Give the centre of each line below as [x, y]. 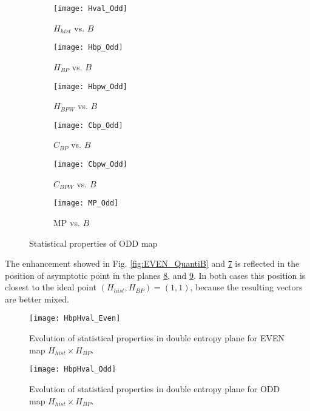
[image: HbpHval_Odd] [73, 369]
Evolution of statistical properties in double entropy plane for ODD [155, 388]
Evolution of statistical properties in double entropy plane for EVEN [157, 338]
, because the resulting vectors [246, 287]
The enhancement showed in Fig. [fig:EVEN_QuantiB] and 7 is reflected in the [152, 263]
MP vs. [67, 222]
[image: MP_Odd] [86, 203]
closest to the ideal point [51, 287]
